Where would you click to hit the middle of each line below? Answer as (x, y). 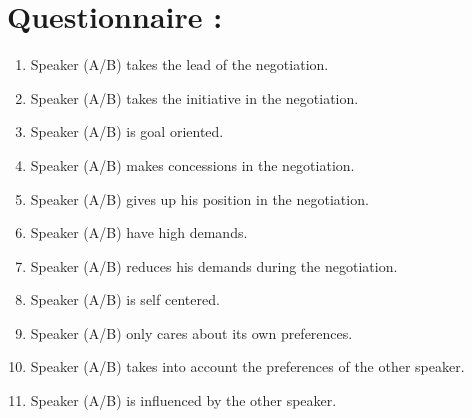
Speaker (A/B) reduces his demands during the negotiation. (214, 265)
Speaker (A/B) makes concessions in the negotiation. (192, 164)
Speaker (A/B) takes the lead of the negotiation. (179, 64)
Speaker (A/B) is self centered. (125, 299)
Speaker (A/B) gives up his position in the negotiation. (199, 198)
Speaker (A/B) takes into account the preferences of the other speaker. (247, 366)
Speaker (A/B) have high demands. (139, 232)
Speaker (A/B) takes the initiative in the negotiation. (194, 97)
